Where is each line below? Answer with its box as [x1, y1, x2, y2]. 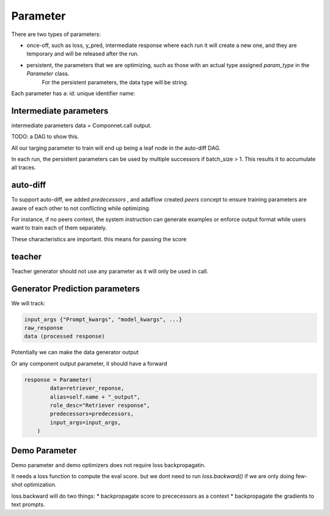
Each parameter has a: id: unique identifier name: [11, 89, 136, 97]
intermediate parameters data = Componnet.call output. [11, 122, 152, 129]
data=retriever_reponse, [50, 385, 125, 392]
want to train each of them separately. [11, 224, 107, 231]
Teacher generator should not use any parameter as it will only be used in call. [11, 267, 208, 275]
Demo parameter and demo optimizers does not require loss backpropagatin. [11, 461, 206, 468]
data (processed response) [24, 333, 105, 340]
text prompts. [11, 501, 45, 508]
